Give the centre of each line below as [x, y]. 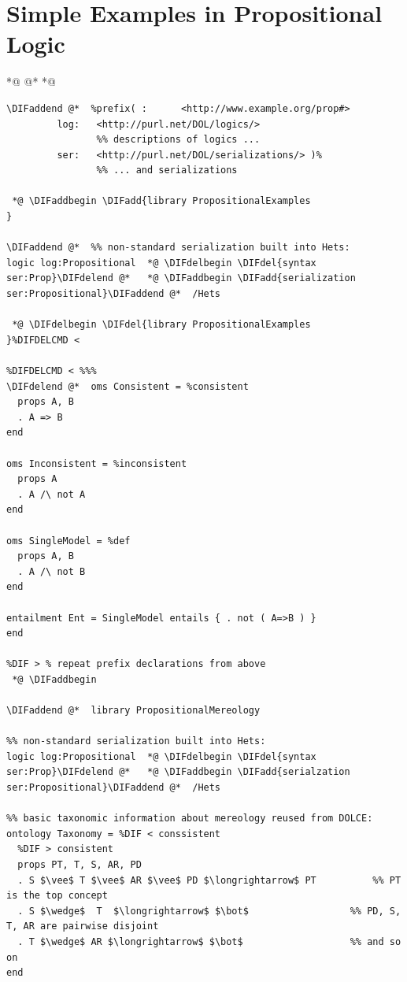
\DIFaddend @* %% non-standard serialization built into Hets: [178, 248]
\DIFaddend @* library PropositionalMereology [133, 711]
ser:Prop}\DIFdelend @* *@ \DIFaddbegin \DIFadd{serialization [181, 278]
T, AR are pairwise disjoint [83, 926]
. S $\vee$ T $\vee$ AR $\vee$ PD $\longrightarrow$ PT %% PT [209, 880]
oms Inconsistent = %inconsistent [97, 463]
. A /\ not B [52, 571]
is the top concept [57, 896]
